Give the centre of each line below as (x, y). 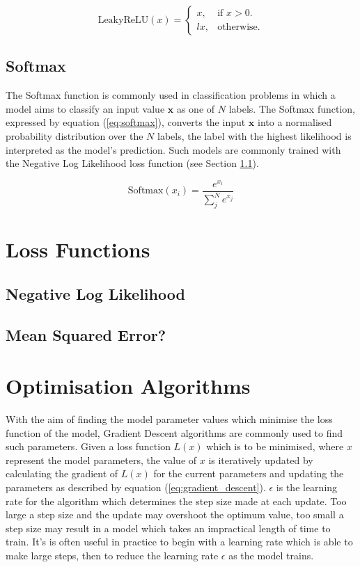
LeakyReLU (123, 20)
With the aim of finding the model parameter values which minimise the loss (169, 419)
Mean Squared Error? (86, 334)
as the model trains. (271, 556)
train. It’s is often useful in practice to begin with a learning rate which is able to (179, 542)
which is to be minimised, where (275, 446)
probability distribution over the (75, 135)
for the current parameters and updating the (249, 473)
